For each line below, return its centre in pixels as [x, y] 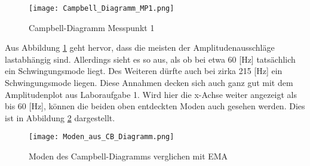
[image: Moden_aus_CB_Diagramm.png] [102, 137]
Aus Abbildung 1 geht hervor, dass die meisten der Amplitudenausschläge [140, 47]
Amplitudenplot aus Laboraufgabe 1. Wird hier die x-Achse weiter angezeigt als [151, 94]
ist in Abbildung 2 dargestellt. [60, 117]
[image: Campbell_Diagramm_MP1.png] [102, 8]
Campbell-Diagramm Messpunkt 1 [92, 27]
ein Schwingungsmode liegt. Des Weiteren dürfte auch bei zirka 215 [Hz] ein [144, 71]
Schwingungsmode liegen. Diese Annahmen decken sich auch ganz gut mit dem [149, 83]
